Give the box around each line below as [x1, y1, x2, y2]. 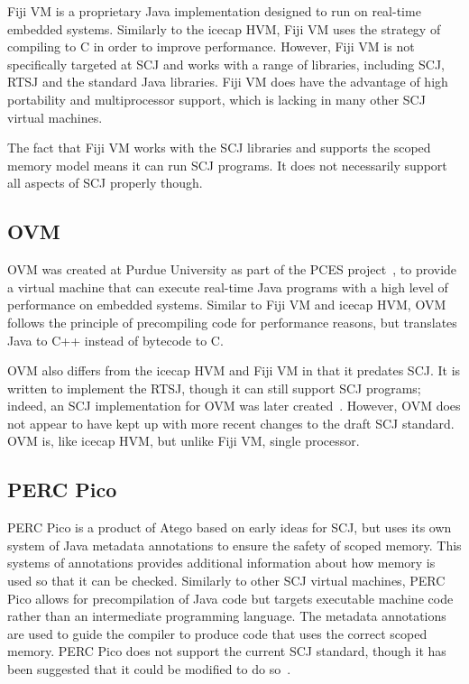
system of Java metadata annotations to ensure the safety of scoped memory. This [7, 535, 462, 554]
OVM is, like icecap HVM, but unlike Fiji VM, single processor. [7, 431, 360, 450]
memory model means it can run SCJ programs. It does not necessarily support [7, 155, 447, 174]
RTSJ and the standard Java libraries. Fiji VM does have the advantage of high [7, 72, 448, 91]
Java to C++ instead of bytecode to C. [7, 330, 224, 349]
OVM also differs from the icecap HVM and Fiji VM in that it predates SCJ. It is [7, 361, 461, 380]
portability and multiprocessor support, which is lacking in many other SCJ [7, 89, 426, 108]
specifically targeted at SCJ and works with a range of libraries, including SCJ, [7, 54, 446, 73]
